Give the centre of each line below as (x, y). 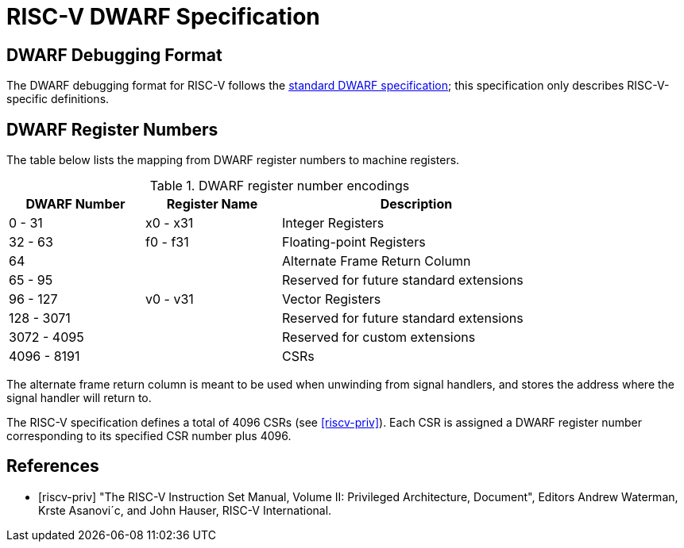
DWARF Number (75, 204)
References (53, 466)
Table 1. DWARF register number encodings (280, 186)
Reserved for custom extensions (379, 337)
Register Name (212, 204)
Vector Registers (332, 299)
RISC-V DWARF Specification (163, 17)
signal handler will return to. (79, 398)
